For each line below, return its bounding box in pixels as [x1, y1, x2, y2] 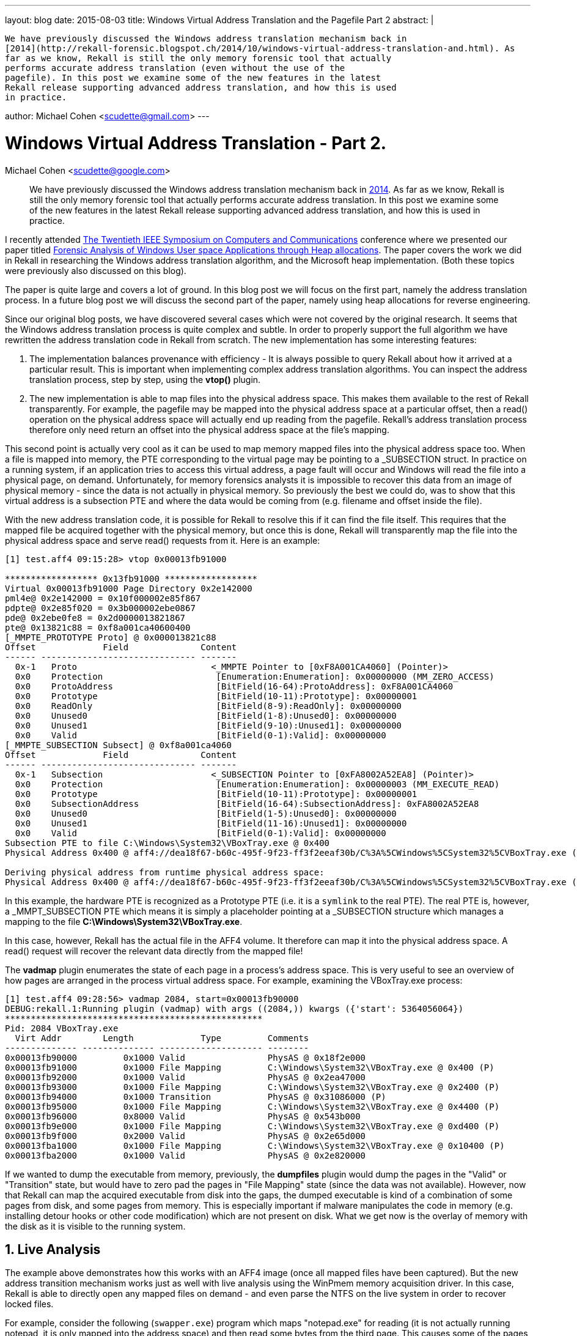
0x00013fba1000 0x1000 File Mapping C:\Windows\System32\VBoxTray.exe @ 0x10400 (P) [5, 1140, 505, 1151]
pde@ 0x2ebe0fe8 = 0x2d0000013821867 [5, 612, 186, 623]
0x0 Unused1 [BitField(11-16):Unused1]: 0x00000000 [15, 818, 407, 828]
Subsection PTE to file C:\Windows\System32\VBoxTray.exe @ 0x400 [5, 837, 330, 848]
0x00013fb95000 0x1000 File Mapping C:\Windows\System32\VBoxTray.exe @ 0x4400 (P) [5, 1101, 500, 1111]
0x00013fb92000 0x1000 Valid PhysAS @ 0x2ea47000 [5, 1072, 366, 1082]
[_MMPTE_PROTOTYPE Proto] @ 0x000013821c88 [5, 632, 216, 642]
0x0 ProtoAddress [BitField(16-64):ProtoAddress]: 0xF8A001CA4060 [15, 681, 454, 691]
